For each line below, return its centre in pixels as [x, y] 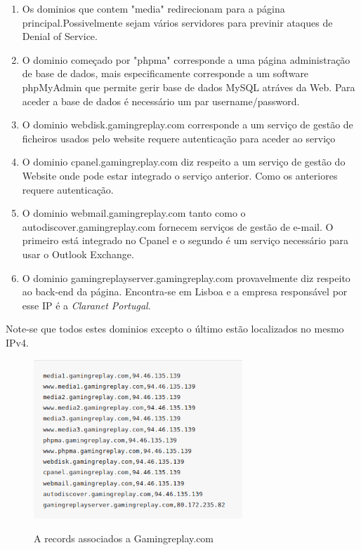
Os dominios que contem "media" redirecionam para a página [153, 8]
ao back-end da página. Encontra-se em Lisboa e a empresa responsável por [185, 291]
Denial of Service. [60, 36]
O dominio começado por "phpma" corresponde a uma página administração [186, 59]
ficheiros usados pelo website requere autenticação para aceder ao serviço [179, 138]
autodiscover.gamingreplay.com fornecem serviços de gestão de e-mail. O [178, 226]
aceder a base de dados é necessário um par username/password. [161, 101]
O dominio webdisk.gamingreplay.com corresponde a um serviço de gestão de [188, 125]
